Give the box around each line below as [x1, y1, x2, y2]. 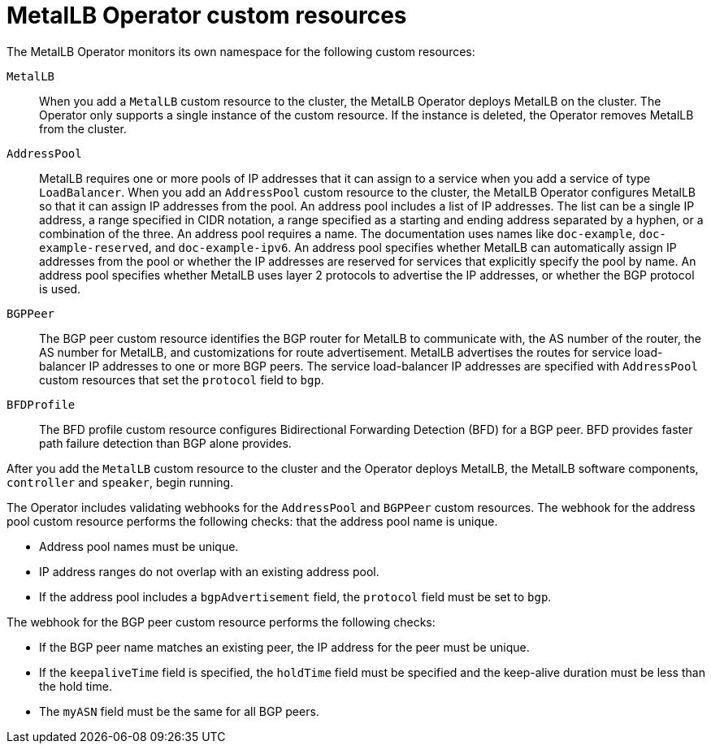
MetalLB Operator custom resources [7, 2, 407, 29]
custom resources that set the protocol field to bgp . [39, 372, 324, 387]
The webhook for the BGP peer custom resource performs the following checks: [7, 614, 436, 629]
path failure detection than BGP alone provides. [39, 436, 292, 450]
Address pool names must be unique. [39, 539, 239, 553]
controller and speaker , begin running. [7, 475, 234, 489]
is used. [39, 281, 81, 296]
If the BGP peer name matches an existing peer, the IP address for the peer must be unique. [39, 639, 530, 654]
